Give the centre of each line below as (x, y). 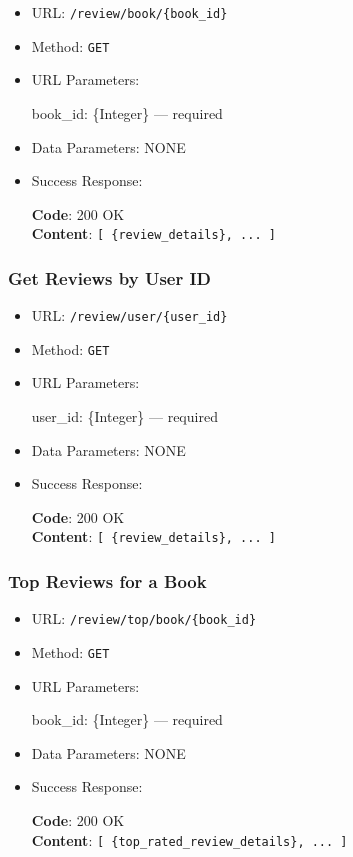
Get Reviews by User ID (110, 277)
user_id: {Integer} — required (124, 416)
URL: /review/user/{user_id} (129, 315)
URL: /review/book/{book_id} (129, 12)
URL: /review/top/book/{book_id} (144, 618)
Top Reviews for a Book (107, 581)
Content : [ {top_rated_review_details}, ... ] (189, 839)
